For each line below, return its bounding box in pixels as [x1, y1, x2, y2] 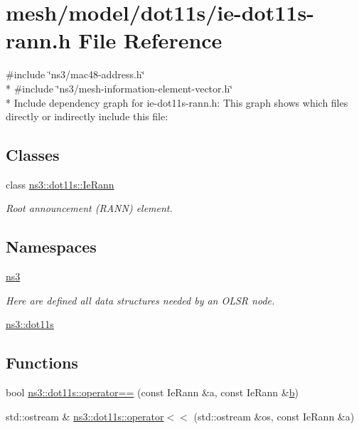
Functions [6, 351, 78, 374]
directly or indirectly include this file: [6, 109, 168, 124]
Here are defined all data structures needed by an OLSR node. [6, 292, 275, 307]
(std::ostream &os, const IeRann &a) [193, 408, 355, 423]
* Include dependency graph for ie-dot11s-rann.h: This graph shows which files [6, 95, 348, 110]
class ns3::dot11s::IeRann [6, 176, 114, 191]
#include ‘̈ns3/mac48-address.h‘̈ [6, 67, 145, 82]
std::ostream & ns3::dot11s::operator [6, 408, 164, 423]
